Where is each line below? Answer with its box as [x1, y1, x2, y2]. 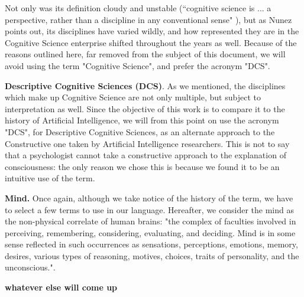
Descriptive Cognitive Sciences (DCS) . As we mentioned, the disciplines [5, 79, 286, 92]
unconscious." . [5, 261, 56, 273]
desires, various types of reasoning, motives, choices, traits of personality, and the [5, 249, 299, 262]
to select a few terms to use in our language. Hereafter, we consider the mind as [5, 203, 294, 216]
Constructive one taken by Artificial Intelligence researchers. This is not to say [5, 137, 290, 149]
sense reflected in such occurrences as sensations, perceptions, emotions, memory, [5, 238, 298, 250]
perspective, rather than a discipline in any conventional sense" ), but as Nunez [5, 13, 292, 25]
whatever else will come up [5, 281, 118, 293]
